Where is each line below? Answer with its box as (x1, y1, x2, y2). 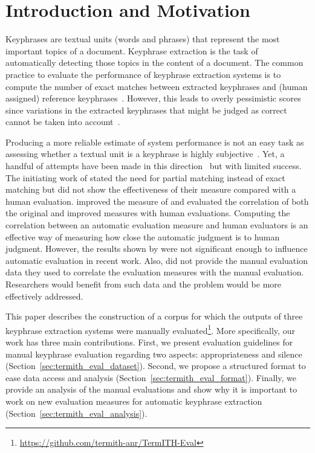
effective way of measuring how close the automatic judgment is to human (5, 230, 280, 243)
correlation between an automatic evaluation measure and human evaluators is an (5, 219, 308, 231)
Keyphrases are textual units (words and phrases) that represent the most (5, 33, 280, 45)
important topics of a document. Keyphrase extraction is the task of (5, 44, 258, 57)
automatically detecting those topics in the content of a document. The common (5, 56, 304, 69)
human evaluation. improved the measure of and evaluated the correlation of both (5, 194, 309, 207)
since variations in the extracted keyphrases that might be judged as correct (5, 103, 287, 116)
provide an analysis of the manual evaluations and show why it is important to (5, 383, 297, 396)
